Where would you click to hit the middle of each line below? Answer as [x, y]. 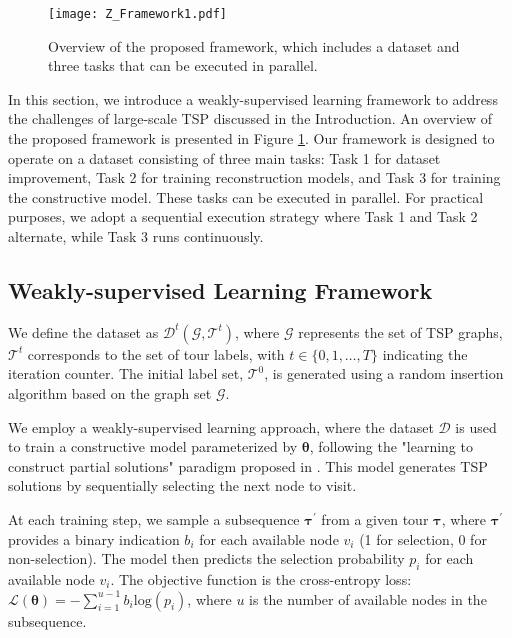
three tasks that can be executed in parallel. [183, 65]
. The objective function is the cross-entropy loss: [261, 578]
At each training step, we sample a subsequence [154, 518]
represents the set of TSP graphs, [400, 331]
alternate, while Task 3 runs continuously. [136, 236]
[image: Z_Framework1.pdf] [137, 14]
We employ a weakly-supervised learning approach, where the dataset [221, 426]
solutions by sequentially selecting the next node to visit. [182, 485]
